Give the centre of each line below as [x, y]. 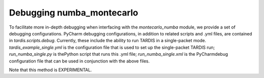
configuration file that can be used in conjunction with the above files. [79, 61]
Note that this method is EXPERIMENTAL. [51, 70]
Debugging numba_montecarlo [74, 13]
